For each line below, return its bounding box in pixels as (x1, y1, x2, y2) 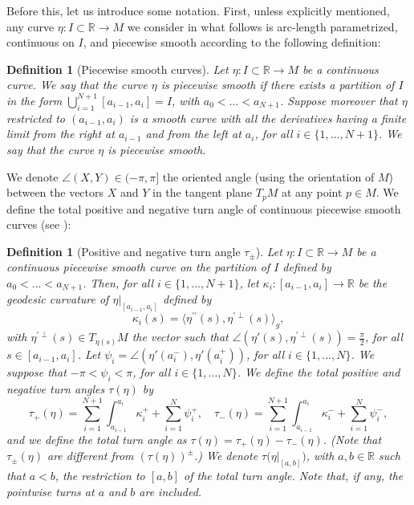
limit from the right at (6, 125, 115, 142)
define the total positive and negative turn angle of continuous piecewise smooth (6, 200, 401, 217)
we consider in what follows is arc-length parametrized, (127, 18, 398, 35)
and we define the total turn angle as (6, 430, 187, 447)
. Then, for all (83, 274, 154, 291)
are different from (47, 447, 134, 464)
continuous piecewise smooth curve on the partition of (6, 259, 270, 275)
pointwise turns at (6, 483, 95, 499)
